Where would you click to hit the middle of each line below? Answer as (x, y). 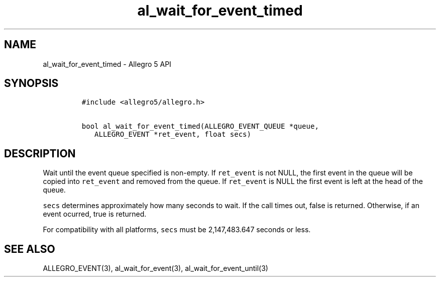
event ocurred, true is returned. (95, 214)
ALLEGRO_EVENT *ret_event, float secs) (173, 134)
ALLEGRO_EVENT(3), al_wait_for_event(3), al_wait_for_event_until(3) (155, 268)
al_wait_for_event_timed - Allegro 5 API (107, 64)
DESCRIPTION (40, 153)
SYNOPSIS (31, 83)
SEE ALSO (30, 249)
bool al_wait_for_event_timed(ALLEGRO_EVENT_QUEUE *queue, (200, 126)
